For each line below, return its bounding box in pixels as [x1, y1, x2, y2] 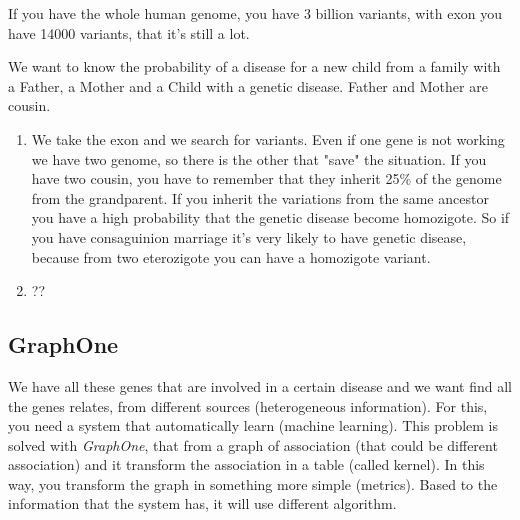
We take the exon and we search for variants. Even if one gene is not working [31, 128, 505, 149]
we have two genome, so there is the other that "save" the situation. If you [31, 148, 487, 169]
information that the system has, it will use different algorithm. [8, 493, 397, 514]
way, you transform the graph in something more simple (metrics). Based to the [8, 473, 498, 494]
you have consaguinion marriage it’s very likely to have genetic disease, [31, 226, 467, 247]
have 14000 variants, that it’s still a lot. [8, 22, 250, 43]
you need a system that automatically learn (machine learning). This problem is [8, 415, 499, 436]
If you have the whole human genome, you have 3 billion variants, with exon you [8, 3, 503, 23]
